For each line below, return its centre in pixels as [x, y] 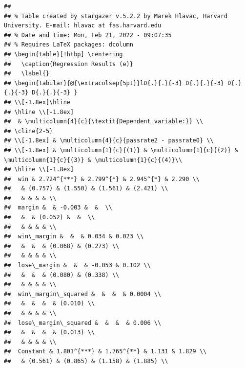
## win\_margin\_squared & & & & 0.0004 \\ [83, 294]
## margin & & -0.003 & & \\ [58, 208]
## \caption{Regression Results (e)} [69, 64]
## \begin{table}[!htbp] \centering [63, 54]
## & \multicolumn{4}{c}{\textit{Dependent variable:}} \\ [104, 122]
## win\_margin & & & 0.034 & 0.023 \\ [74, 237]
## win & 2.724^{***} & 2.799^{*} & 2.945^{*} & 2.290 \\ [102, 179]
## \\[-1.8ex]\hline [37, 102]
